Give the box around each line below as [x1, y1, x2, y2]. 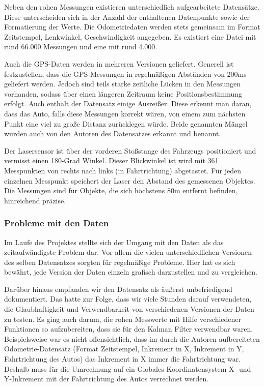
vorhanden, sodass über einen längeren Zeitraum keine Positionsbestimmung [4, 88, 243, 99]
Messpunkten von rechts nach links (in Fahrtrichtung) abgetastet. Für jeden [4, 165, 242, 175]
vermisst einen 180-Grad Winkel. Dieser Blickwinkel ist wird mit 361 [4, 155, 219, 166]
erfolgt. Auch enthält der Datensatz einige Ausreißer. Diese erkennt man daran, [4, 98, 252, 109]
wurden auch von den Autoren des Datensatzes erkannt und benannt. [4, 128, 221, 139]
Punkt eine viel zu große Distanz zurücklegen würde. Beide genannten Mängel [4, 118, 248, 129]
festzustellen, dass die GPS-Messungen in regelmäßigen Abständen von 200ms [4, 68, 247, 79]
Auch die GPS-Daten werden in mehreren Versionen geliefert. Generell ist [4, 58, 234, 69]
